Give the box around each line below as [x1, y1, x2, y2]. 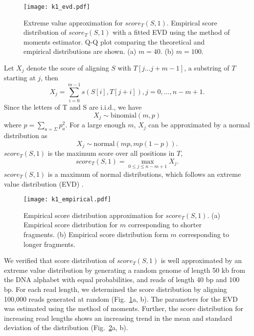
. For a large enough [65, 120, 126, 130]
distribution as [4, 130, 47, 141]
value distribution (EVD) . [4, 178, 84, 189]
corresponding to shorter [128, 219, 202, 230]
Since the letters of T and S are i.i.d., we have [4, 102, 142, 112]
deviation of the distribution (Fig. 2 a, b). [4, 322, 128, 333]
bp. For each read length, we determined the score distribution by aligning [4, 284, 227, 294]
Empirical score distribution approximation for [23, 210, 163, 220]
